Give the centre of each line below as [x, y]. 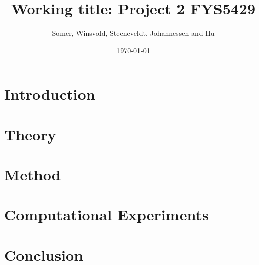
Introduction [50, 94]
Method [33, 175]
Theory [30, 134]
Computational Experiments [106, 215]
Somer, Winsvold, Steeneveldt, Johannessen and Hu [133, 33]
